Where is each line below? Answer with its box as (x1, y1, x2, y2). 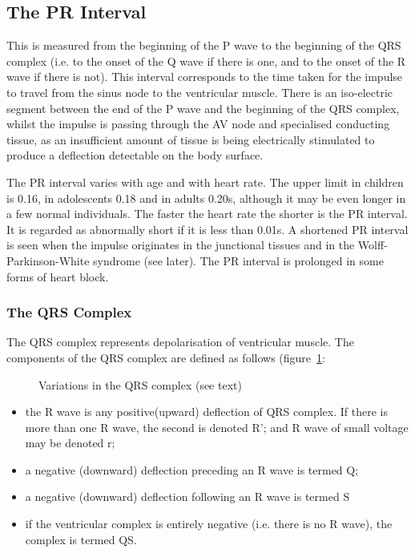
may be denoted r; (25, 434, 115, 451)
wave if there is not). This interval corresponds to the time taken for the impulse (6, 68, 403, 85)
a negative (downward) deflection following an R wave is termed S (25, 488, 350, 505)
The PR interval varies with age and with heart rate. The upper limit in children (6, 173, 404, 190)
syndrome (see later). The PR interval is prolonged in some (93, 252, 384, 268)
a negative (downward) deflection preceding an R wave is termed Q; (25, 461, 359, 478)
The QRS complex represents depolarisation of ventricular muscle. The (6, 333, 354, 350)
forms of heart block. (6, 268, 109, 285)
